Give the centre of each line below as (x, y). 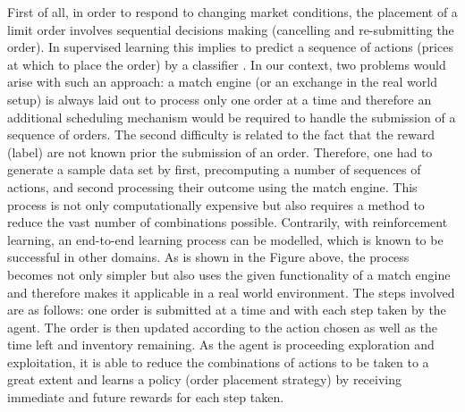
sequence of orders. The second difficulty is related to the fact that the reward (221, 135)
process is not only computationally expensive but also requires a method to (216, 204)
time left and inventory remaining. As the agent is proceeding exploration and (221, 345)
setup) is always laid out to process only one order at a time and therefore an (220, 99)
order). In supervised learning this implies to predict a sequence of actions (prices (230, 47)
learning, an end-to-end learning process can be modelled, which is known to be (225, 239)
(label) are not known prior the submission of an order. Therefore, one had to (220, 151)
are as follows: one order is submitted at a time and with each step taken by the (227, 310)
